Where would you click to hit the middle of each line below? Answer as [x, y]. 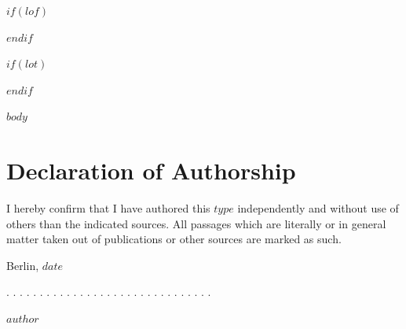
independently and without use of [318, 208]
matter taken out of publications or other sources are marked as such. [174, 239]
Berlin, [23, 265]
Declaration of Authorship [151, 170]
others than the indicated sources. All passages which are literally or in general [196, 223]
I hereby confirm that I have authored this [108, 208]
